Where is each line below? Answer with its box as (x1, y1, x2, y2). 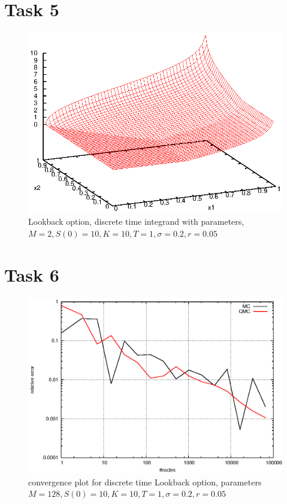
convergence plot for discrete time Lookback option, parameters (28, 475, 262, 488)
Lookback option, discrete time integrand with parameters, (28, 215, 244, 228)
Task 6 (4, 262, 59, 286)
